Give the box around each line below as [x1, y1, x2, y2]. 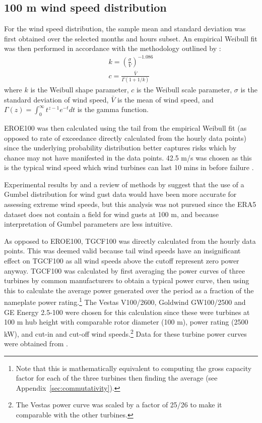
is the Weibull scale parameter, [136, 84, 232, 94]
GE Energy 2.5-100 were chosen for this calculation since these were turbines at [4, 306, 250, 317]
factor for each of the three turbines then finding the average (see [16, 373, 218, 383]
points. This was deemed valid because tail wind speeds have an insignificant [4, 245, 241, 256]
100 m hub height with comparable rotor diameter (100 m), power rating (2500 [4, 316, 248, 327]
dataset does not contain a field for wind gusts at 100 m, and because [4, 208, 219, 219]
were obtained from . [4, 338, 68, 349]
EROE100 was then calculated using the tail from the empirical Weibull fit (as [4, 122, 247, 133]
